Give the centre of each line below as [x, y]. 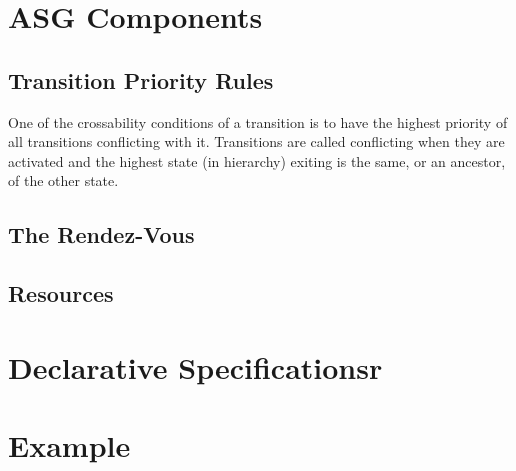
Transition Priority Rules [141, 79]
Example [69, 445]
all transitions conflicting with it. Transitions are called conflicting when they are [256, 141]
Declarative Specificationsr [195, 366]
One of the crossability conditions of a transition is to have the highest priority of [258, 121]
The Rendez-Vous [101, 234]
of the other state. [63, 180]
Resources [61, 293]
